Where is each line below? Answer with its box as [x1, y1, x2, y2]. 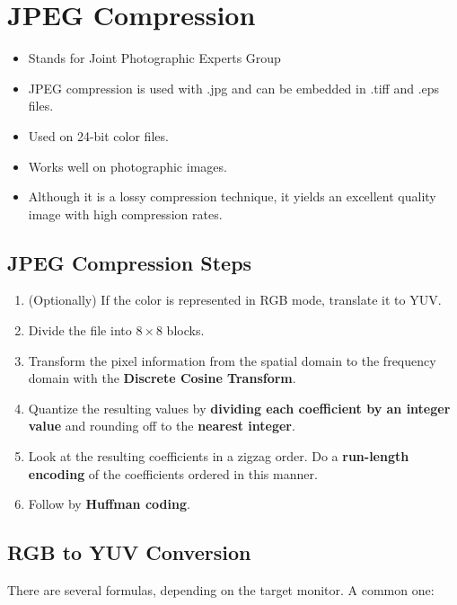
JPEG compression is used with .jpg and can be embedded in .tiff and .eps [28, 78, 440, 97]
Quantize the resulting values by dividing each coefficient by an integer [28, 398, 451, 417]
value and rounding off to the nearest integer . [28, 416, 295, 435]
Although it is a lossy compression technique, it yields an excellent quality [28, 187, 436, 206]
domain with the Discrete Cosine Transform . [28, 369, 296, 387]
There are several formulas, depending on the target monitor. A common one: [7, 581, 435, 600]
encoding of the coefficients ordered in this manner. [28, 464, 318, 483]
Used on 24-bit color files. [28, 126, 169, 145]
